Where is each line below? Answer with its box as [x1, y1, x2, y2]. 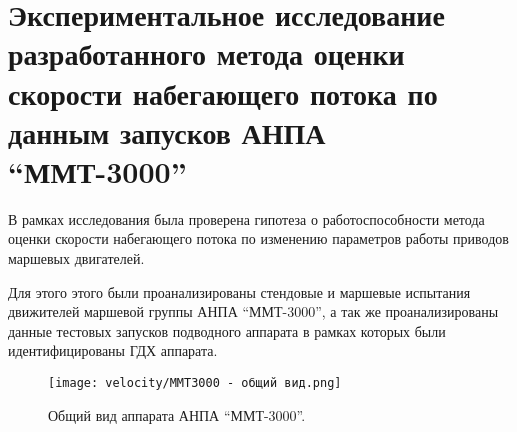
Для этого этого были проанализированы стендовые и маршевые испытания [8, 281, 471, 302]
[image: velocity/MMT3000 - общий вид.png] [48, 376, 342, 391]
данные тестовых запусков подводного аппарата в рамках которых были [8, 320, 446, 341]
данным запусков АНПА [8, 111, 326, 152]
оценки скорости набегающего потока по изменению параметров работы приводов [8, 228, 509, 249]
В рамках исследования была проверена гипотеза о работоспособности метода [8, 208, 485, 229]
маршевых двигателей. [8, 248, 145, 269]
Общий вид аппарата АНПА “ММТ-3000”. [48, 404, 306, 425]
